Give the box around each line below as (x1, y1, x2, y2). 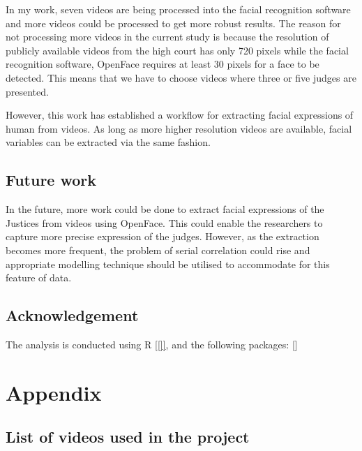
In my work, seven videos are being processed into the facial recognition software (6, 2, 351, 16)
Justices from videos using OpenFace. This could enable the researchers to (6, 215, 323, 230)
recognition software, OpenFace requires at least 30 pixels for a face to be (6, 57, 319, 71)
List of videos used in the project (6, 426, 250, 448)
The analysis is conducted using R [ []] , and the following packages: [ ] (6, 337, 298, 351)
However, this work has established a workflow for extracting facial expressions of (6, 108, 354, 122)
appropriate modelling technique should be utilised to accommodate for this (6, 256, 330, 271)
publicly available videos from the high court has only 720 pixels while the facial (6, 43, 349, 57)
